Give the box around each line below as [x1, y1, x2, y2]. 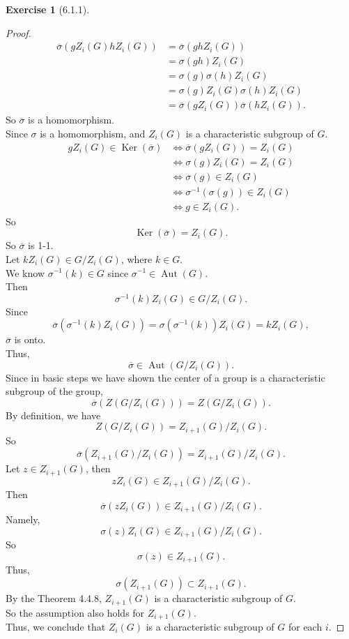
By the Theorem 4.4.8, [6, 591, 102, 606]
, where [121, 251, 153, 266]
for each [288, 619, 323, 633]
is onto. [14, 332, 46, 347]
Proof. [6, 25, 31, 40]
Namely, [6, 512, 40, 527]
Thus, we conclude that [6, 619, 106, 633]
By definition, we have [6, 407, 101, 422]
